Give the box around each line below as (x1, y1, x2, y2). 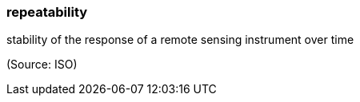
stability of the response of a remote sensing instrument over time (6, 33, 354, 47)
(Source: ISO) (6, 57, 78, 72)
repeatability (6, 4, 88, 20)
